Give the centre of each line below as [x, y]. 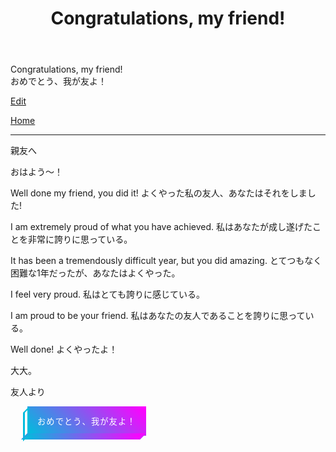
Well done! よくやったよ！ [64, 349]
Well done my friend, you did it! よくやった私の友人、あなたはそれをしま [159, 193]
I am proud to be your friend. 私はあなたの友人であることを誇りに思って [158, 316]
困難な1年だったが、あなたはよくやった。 [95, 273]
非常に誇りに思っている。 [80, 239]
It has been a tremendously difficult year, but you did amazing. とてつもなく [166, 261]
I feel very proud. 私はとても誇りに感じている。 [107, 294]
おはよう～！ [36, 172]
